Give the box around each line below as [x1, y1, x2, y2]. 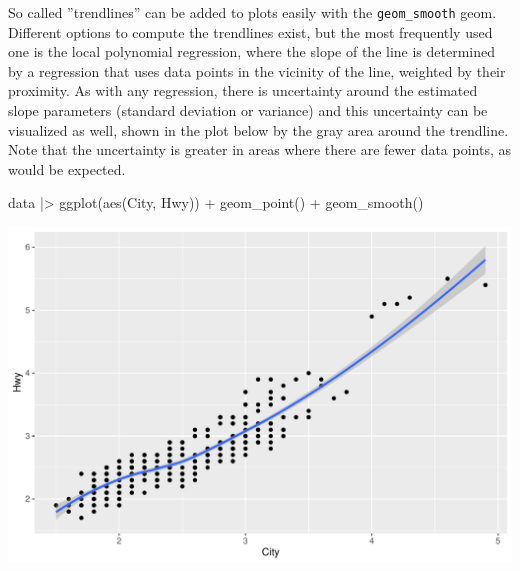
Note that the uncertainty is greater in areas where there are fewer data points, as [8, 139, 512, 160]
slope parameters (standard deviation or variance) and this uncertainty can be [8, 100, 488, 121]
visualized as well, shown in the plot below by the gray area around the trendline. [8, 119, 509, 140]
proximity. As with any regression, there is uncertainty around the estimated [8, 80, 478, 101]
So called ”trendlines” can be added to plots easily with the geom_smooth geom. [8, 2, 497, 22]
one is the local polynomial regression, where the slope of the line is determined [8, 41, 496, 62]
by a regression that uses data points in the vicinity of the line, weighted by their [8, 60, 506, 81]
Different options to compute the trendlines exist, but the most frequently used [8, 21, 493, 42]
